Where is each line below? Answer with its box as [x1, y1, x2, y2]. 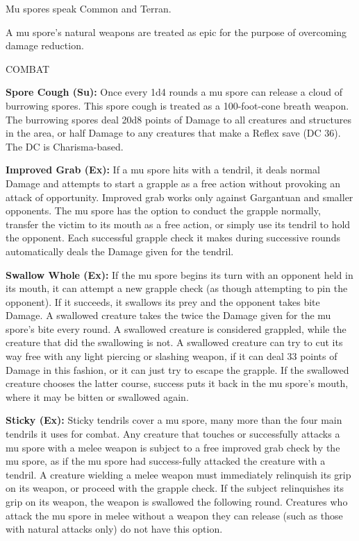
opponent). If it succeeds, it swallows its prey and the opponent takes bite [6, 294, 320, 309]
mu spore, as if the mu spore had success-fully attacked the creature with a [6, 454, 326, 468]
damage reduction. [6, 38, 84, 53]
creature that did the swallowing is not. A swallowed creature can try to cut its [6, 335, 343, 350]
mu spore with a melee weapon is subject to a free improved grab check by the [6, 440, 340, 454]
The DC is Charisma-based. [6, 139, 124, 153]
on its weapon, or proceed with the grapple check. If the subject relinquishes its [6, 481, 344, 495]
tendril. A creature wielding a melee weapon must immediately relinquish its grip [6, 467, 351, 481]
